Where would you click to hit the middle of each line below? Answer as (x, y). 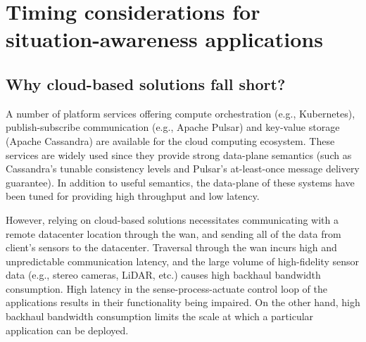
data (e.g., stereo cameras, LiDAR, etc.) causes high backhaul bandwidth (163, 275)
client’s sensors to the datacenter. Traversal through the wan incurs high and (171, 247)
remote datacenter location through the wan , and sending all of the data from (173, 233)
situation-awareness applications (164, 39)
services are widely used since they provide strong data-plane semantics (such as (179, 154)
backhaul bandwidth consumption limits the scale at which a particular (160, 316)
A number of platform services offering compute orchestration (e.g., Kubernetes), (181, 113)
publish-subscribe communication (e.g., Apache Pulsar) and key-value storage (173, 127)
